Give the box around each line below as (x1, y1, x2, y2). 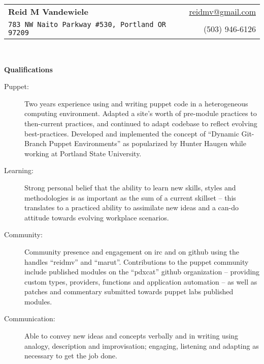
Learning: (4, 165, 34, 176)
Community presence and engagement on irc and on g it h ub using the (24, 246, 240, 257)
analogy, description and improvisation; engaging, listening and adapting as (24, 340, 259, 351)
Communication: (4, 313, 55, 324)
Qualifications (4, 64, 53, 74)
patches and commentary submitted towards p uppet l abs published (24, 286, 234, 297)
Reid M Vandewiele (8, 6, 88, 17)
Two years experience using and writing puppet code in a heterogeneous (24, 98, 248, 108)
